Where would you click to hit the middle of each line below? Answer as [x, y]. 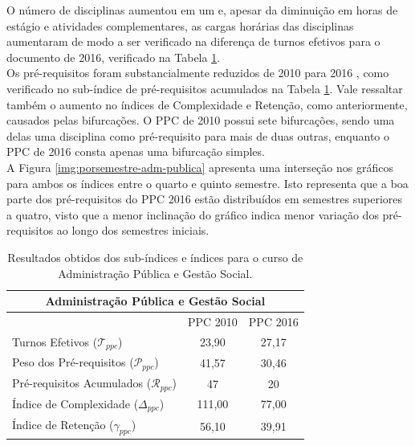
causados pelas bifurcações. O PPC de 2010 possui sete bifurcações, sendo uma [201, 120]
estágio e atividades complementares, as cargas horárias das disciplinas [180, 25]
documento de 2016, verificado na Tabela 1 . [114, 57]
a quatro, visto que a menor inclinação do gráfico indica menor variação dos [193, 214]
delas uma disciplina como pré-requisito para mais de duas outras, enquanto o [198, 135]
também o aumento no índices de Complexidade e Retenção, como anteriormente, [207, 104]
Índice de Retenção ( [63, 424]
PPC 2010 [212, 321]
